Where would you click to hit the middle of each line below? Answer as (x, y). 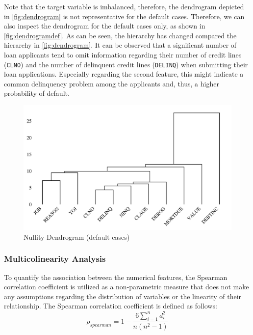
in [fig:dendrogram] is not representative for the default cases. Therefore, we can (124, 16)
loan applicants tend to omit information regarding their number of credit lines (123, 54)
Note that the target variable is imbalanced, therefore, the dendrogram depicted (124, 6)
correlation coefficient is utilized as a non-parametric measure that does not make (126, 287)
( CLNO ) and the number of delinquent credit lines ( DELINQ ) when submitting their (126, 64)
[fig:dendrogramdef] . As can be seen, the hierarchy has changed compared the (120, 35)
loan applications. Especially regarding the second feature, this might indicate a (124, 74)
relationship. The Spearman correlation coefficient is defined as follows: (111, 306)
